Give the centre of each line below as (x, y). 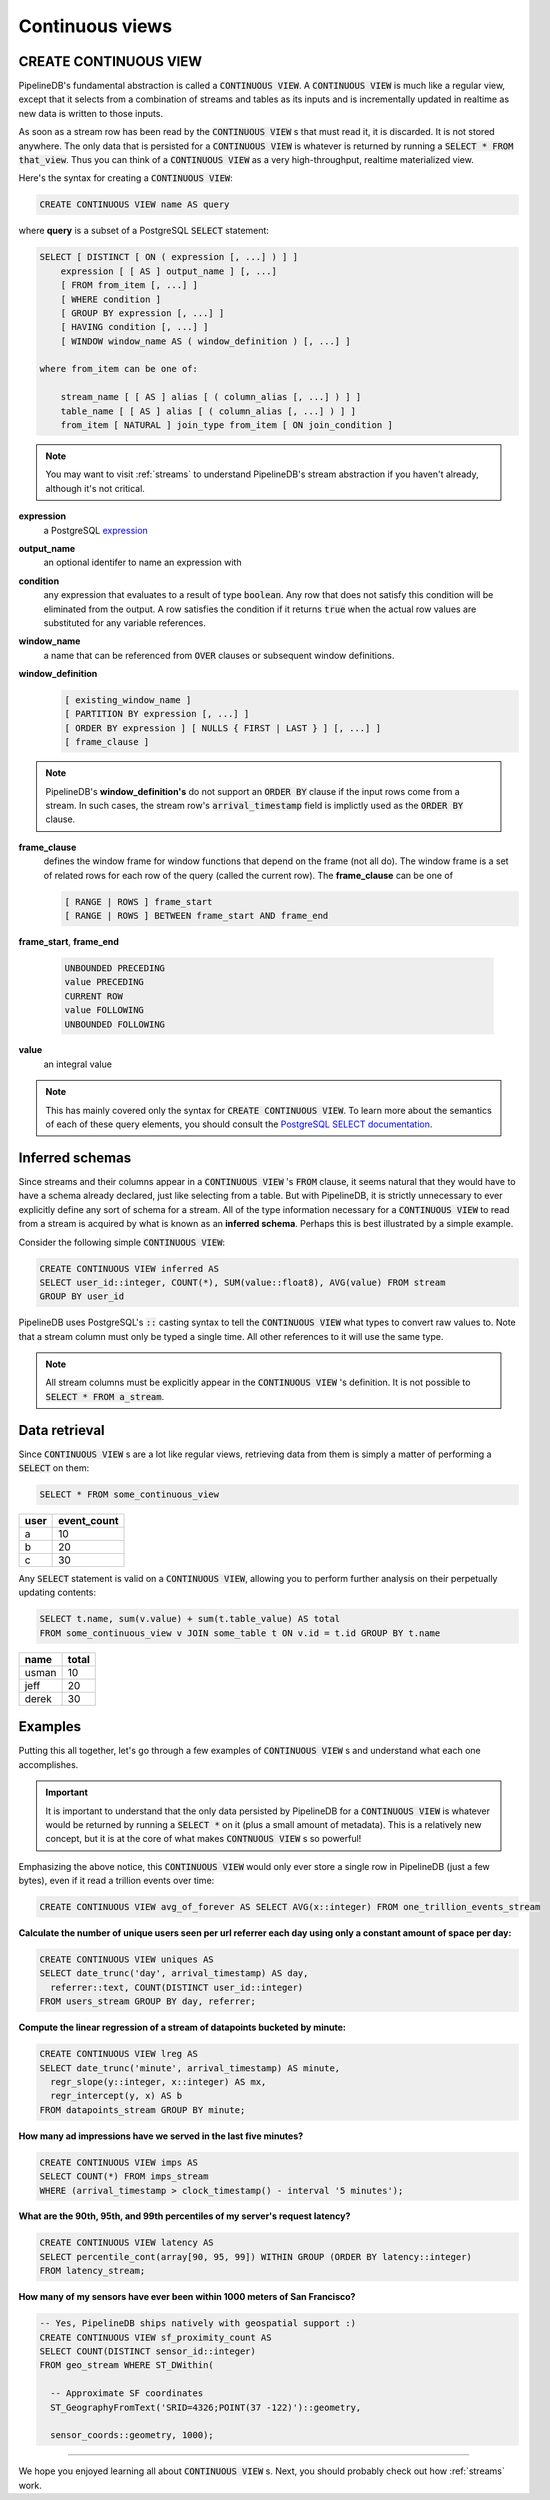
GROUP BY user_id (82, 1296)
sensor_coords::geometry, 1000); (132, 2435)
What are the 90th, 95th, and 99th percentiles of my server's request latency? (184, 2216)
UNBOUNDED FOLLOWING (114, 1024)
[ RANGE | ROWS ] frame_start (138, 901)
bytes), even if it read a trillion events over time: (116, 1881)
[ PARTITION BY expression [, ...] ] (157, 714)
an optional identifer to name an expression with (142, 562)
